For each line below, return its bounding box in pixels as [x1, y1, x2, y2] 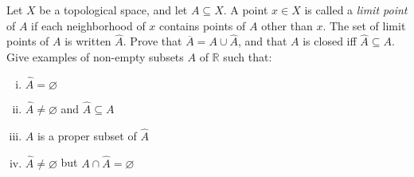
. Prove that [123, 33, 182, 49]
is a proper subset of [37, 127, 137, 144]
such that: [223, 49, 272, 65]
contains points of [159, 17, 246, 33]
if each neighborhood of [31, 17, 146, 33]
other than [261, 17, 313, 33]
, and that [237, 33, 287, 49]
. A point [223, 2, 268, 18]
